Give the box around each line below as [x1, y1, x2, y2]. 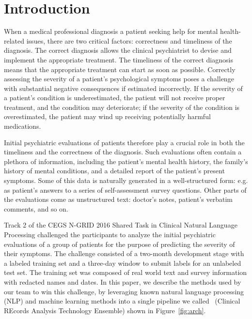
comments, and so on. [4, 203, 68, 213]
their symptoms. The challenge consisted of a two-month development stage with [4, 248, 244, 258]
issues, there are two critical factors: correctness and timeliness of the [26, 35, 232, 46]
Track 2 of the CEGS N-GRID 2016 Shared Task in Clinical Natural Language [4, 220, 237, 230]
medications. [4, 121, 41, 131]
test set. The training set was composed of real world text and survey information [4, 267, 247, 277]
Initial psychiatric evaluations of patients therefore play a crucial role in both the [4, 137, 245, 147]
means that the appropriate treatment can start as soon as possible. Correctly [4, 64, 236, 74]
